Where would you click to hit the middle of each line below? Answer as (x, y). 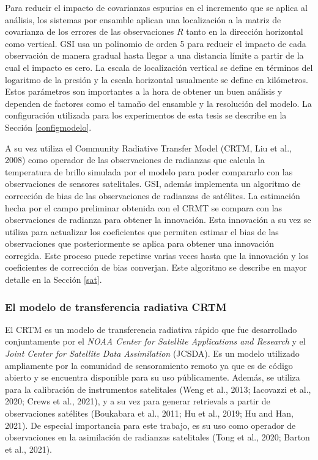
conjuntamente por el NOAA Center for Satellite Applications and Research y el (155, 341)
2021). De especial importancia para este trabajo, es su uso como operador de (150, 425)
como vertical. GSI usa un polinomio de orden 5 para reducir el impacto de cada (156, 43)
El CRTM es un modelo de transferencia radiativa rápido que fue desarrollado (151, 329)
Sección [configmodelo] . (48, 127)
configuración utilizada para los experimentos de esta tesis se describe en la (146, 115)
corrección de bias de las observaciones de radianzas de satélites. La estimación (153, 195)
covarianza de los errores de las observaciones (90, 31)
